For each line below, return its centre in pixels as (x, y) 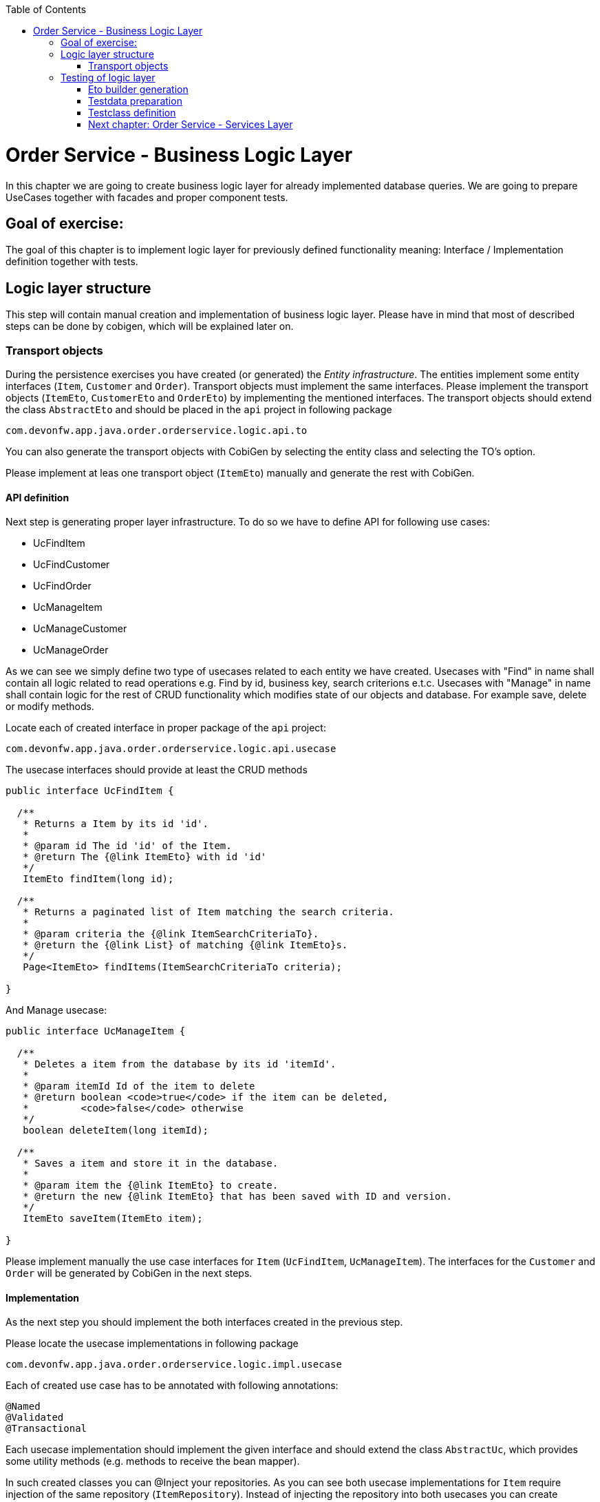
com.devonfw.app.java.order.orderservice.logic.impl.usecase (174, 1365)
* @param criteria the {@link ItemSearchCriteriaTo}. (171, 934)
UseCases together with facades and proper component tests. (147, 197)
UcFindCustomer (72, 565)
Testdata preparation (135, 101)
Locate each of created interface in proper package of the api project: (166, 728)
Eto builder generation (138, 89)
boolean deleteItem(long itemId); (116, 1130)
